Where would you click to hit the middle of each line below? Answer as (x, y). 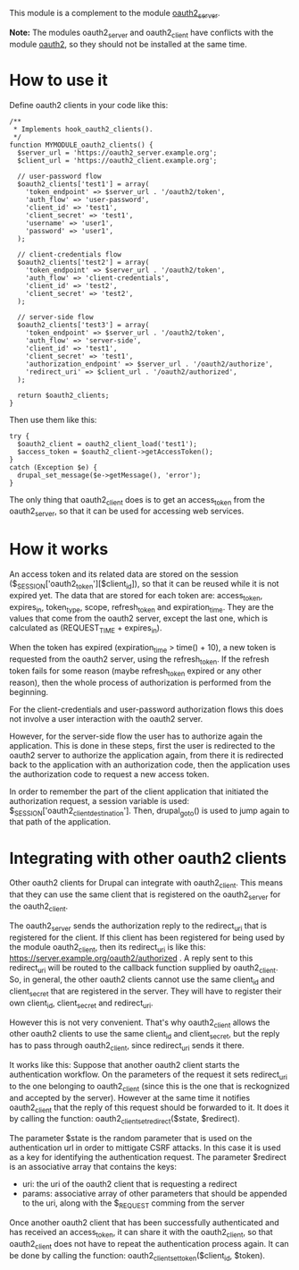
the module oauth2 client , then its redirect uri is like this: (108, 948)
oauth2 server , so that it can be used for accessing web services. (127, 512)
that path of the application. (60, 822)
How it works (59, 550)
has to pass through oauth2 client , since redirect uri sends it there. (127, 1046)
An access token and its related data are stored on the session (124, 574)
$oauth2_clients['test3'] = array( (83, 325)
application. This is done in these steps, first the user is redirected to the (142, 745)
